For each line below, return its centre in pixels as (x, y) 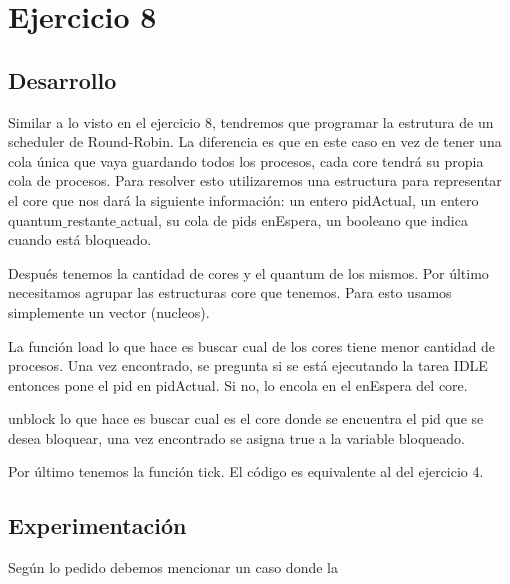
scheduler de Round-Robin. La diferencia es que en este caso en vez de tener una (255, 141)
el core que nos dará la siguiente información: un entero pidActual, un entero (243, 199)
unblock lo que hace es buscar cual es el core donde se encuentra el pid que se (246, 418)
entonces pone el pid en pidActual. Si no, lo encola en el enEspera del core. (238, 384)
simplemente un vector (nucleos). (109, 311)
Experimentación (97, 525)
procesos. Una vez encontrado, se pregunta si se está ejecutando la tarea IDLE (248, 365)
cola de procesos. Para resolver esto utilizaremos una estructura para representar (255, 180)
